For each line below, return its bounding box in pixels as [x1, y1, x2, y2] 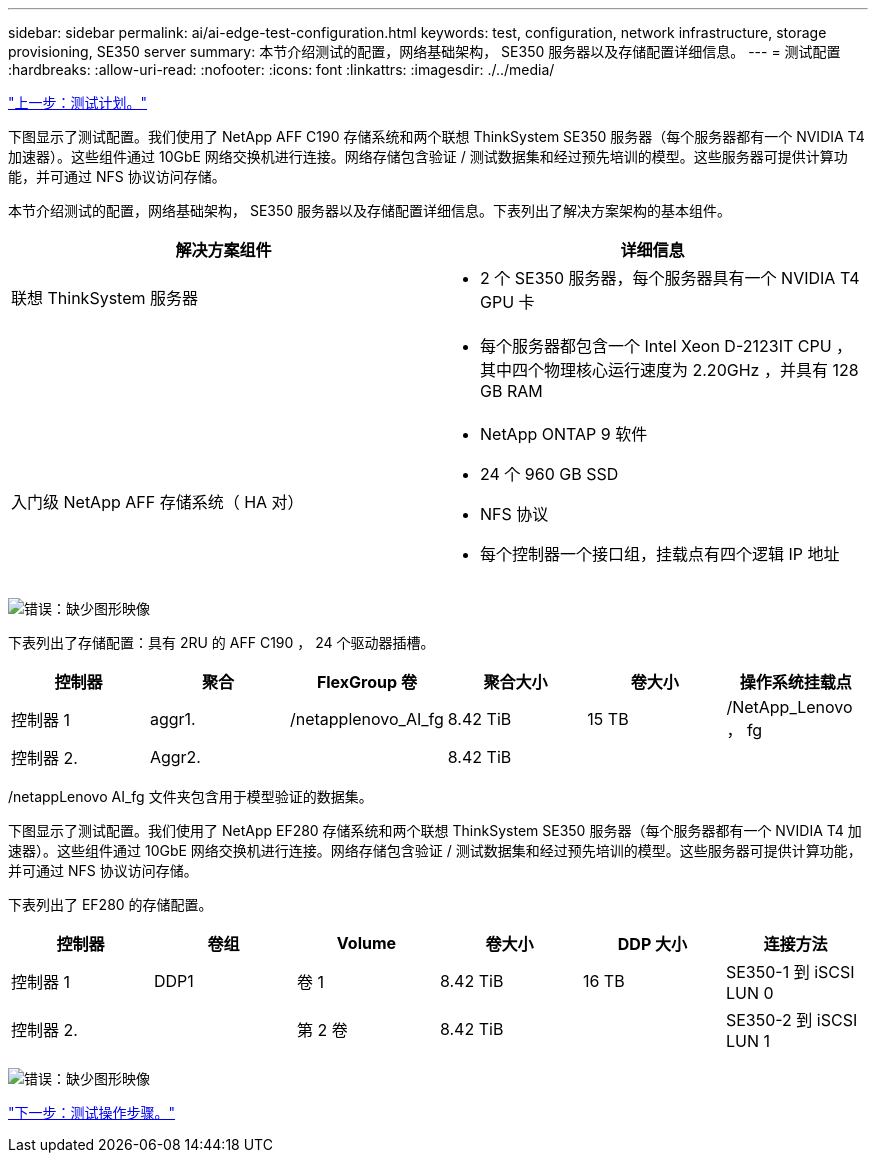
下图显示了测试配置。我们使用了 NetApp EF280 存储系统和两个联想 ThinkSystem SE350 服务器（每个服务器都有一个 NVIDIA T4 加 [8, 822, 862, 839]
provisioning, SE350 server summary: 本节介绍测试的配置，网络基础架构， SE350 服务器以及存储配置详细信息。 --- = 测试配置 [8, 43, 841, 60]
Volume [336, 933, 397, 953]
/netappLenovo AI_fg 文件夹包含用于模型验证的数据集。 [8, 788, 373, 805]
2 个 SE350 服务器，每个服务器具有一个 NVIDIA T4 [480, 268, 860, 288]
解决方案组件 [175, 240, 272, 260]
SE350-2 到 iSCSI [725, 1010, 858, 1030]
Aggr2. [149, 747, 201, 767]
